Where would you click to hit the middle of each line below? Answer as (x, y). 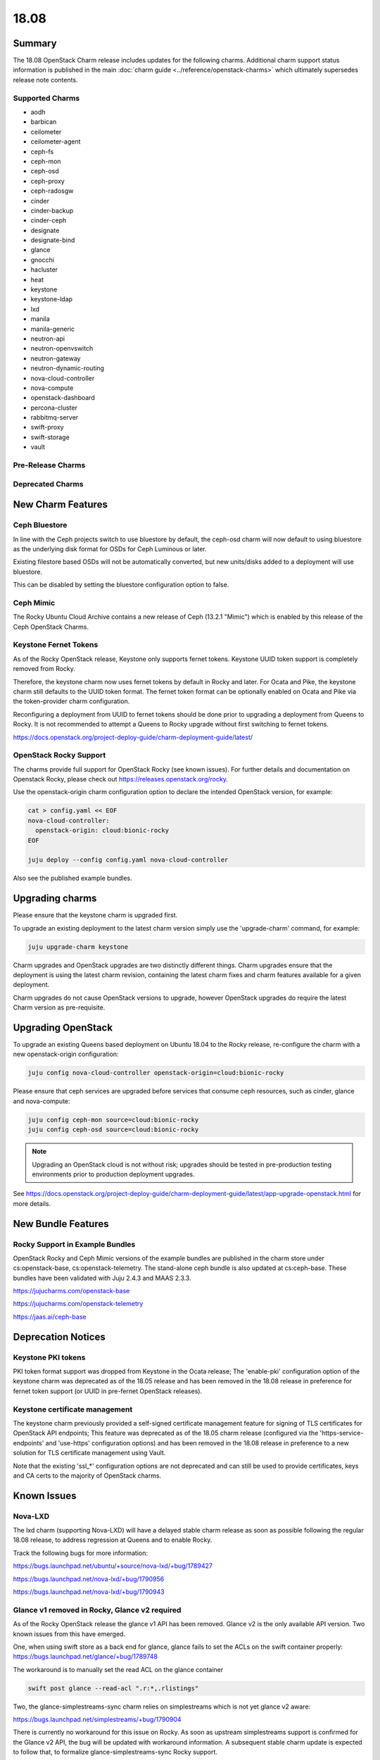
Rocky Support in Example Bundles (74, 1244)
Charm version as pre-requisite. (59, 1007)
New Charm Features (61, 504)
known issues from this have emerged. (69, 1634)
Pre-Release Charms (49, 465)
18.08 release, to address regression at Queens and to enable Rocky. (113, 1540)
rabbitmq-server (55, 417)
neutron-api (48, 339)
